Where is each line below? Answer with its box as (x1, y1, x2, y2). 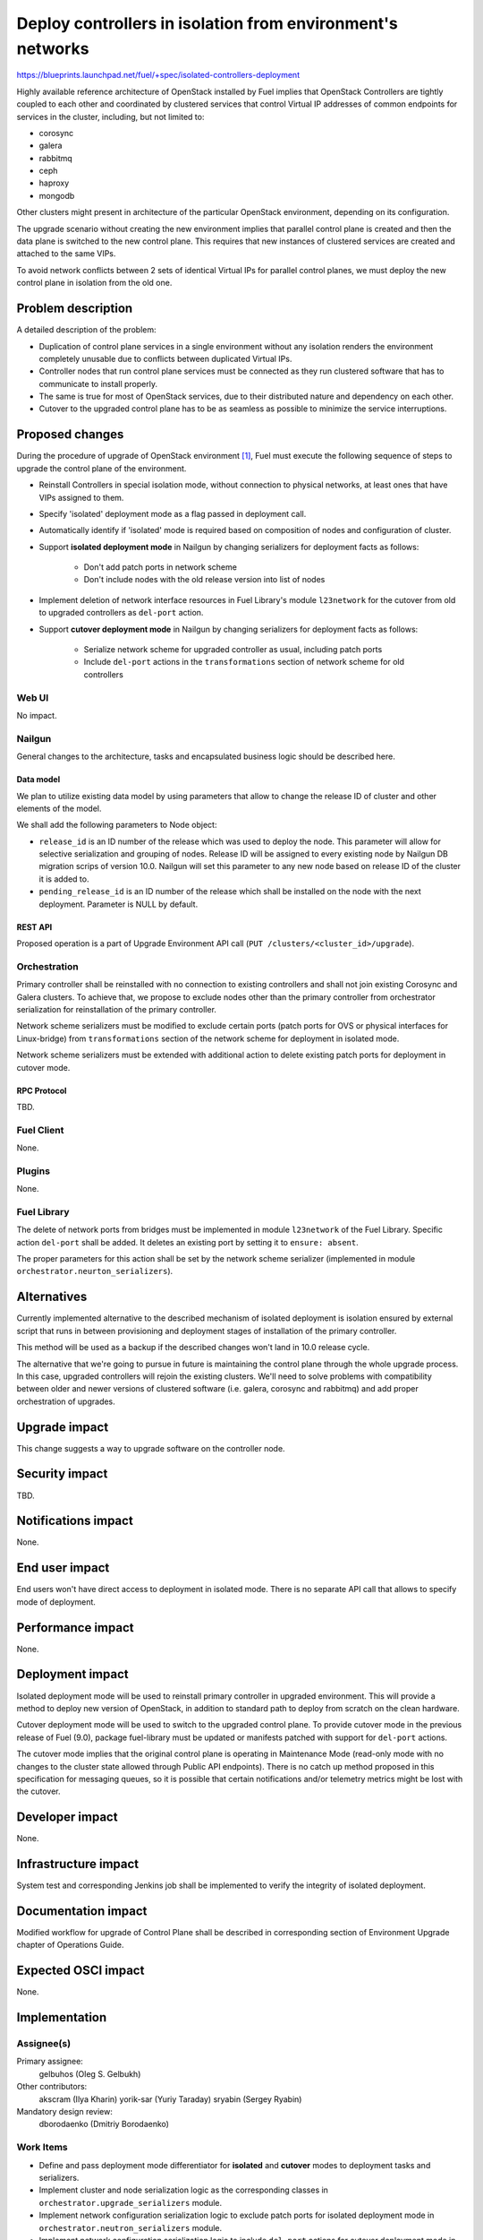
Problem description (16, 301, 133, 316)
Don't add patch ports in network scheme (83, 562, 237, 573)
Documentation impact (16, 1903, 148, 1918)
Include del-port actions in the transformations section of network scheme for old (83, 657, 405, 668)
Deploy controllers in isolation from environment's (16, 13, 398, 33)
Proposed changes (16, 426, 124, 443)
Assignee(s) (16, 2038, 72, 2050)
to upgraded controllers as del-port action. (38, 607, 204, 618)
